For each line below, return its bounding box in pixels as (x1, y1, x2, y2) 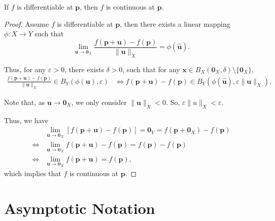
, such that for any (122, 64, 180, 74)
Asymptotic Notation (4, 197, 155, 218)
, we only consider (71, 96, 127, 107)
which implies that (4, 168, 62, 179)
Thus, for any (4, 64, 46, 74)
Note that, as (4, 96, 45, 107)
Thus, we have (4, 115, 49, 125)
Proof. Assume (4, 18, 49, 29)
